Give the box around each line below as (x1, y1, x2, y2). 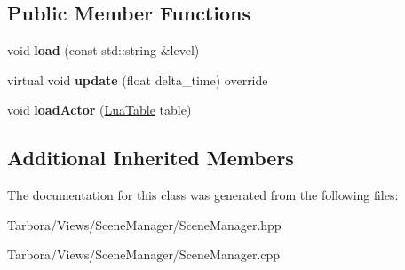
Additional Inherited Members (7, 144, 294, 171)
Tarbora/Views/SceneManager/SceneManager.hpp (7, 215, 282, 234)
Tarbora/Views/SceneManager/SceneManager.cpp (7, 245, 281, 264)
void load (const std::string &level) (7, 41, 200, 60)
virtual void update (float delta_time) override (7, 70, 268, 89)
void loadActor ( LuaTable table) (7, 100, 192, 119)
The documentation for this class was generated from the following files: (7, 186, 399, 204)
